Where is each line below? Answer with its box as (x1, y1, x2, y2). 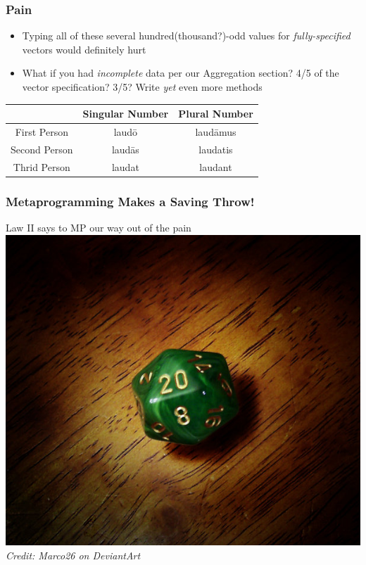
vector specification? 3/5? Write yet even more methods (22, 80, 263, 94)
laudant (199, 159, 232, 174)
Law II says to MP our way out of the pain (6, 220, 191, 234)
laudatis (198, 141, 233, 156)
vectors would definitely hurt (22, 42, 146, 56)
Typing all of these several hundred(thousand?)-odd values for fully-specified (22, 28, 351, 43)
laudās (111, 141, 139, 156)
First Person (15, 124, 68, 139)
